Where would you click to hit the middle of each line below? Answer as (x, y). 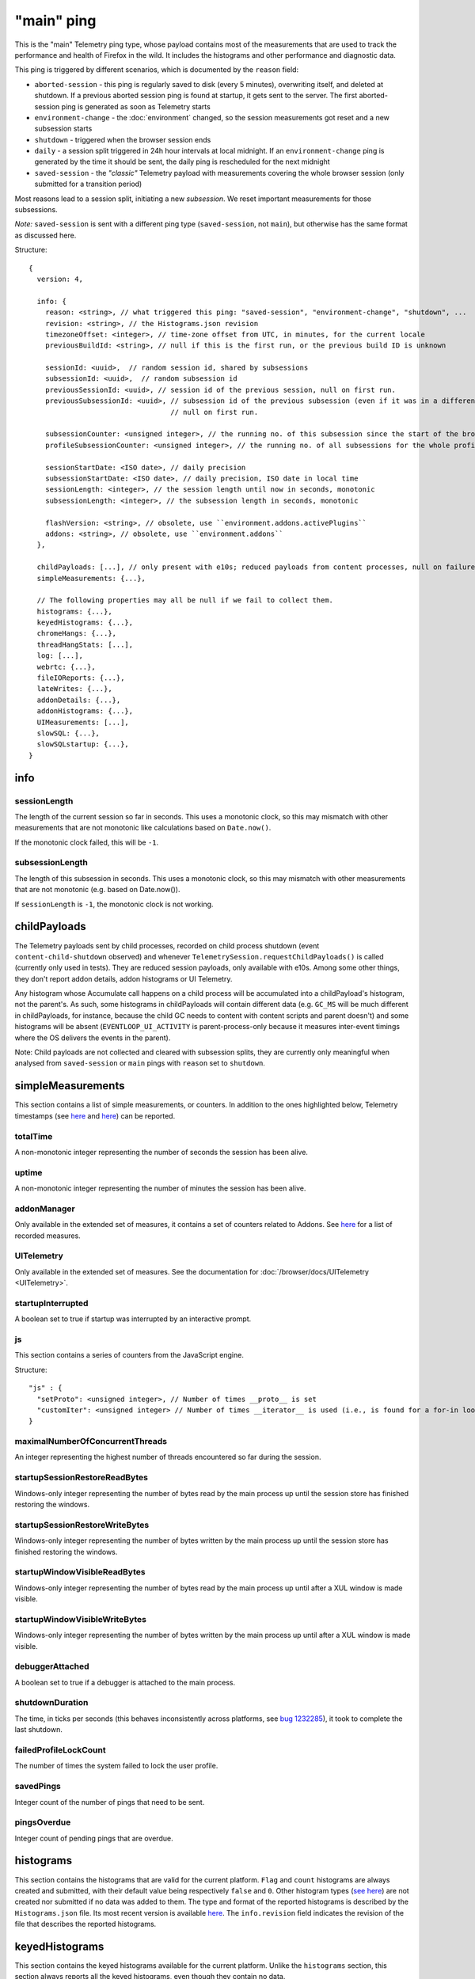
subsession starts (63, 129)
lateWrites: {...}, (74, 689)
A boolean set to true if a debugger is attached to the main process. (125, 1682)
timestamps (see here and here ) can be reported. (95, 1115)
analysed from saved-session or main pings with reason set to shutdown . (140, 1063)
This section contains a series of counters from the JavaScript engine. (129, 1355)
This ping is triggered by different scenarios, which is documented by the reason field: (157, 70)
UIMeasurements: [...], (83, 722)
